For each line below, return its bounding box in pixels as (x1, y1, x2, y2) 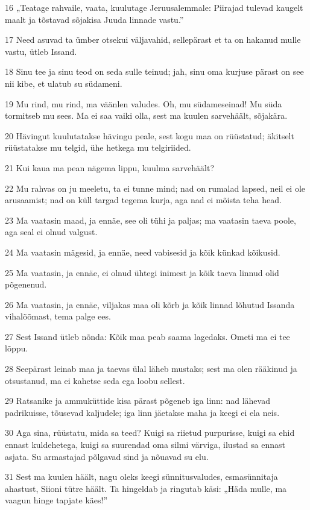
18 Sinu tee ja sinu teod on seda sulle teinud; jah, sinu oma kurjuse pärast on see (5, 65, 304, 78)
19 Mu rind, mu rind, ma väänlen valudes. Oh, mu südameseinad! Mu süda (5, 97, 282, 110)
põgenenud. (5, 278, 47, 291)
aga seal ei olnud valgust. (5, 225, 98, 238)
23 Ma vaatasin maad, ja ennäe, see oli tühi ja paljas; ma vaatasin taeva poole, (5, 213, 296, 226)
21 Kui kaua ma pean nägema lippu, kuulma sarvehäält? (5, 161, 215, 174)
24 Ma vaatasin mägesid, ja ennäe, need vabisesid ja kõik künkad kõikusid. (5, 245, 280, 258)
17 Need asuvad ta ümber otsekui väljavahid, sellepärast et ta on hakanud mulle (5, 33, 301, 46)
